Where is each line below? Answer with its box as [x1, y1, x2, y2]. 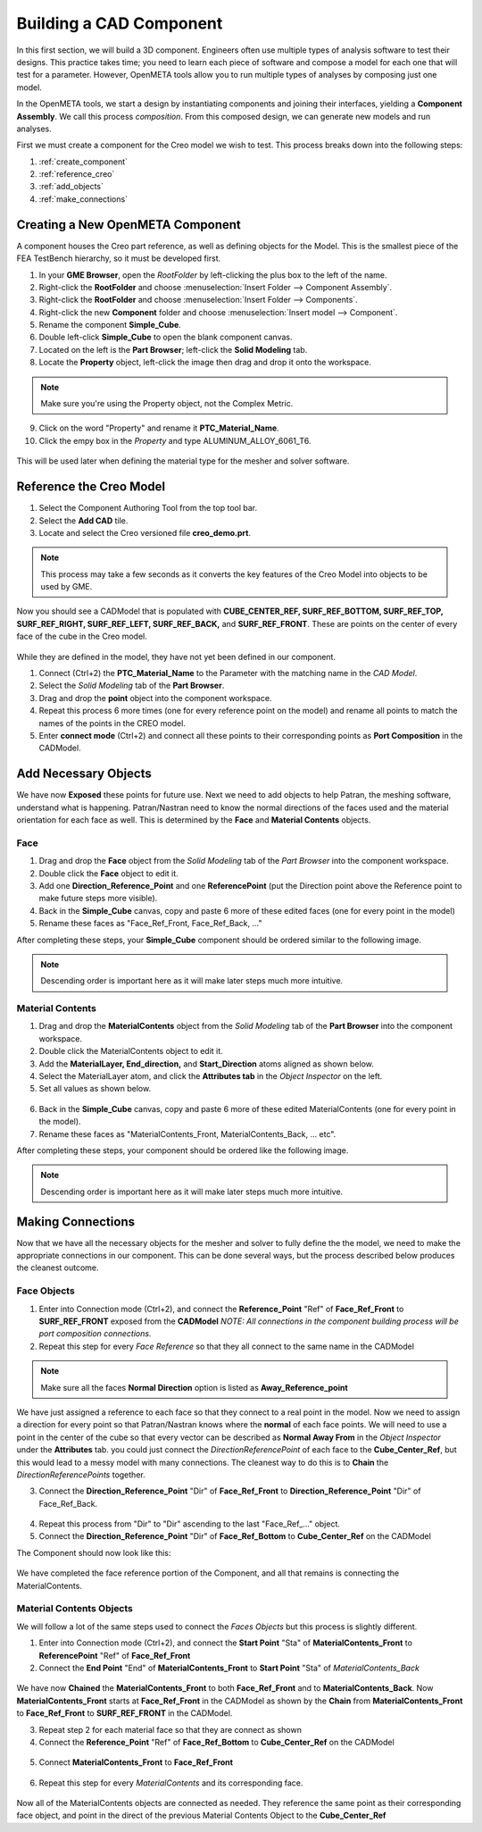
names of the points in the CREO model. [38, 717, 187, 728]
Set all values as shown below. [38, 1083, 152, 1094]
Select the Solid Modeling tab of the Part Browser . [38, 680, 225, 691]
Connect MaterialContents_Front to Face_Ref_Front [38, 1757, 234, 1768]
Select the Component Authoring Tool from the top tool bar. [38, 503, 258, 514]
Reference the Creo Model [16, 479, 166, 495]
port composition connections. [38, 1328, 152, 1339]
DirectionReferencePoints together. [16, 1469, 146, 1480]
